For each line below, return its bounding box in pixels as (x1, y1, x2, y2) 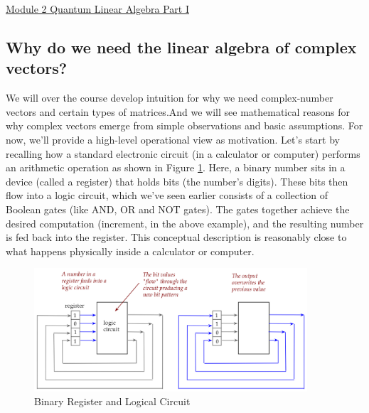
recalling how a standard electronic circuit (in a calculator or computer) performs (6, 146, 360, 161)
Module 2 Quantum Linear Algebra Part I (6, 1, 189, 16)
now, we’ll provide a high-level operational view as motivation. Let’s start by (6, 132, 340, 146)
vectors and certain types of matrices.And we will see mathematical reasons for (6, 104, 350, 119)
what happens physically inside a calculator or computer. (6, 243, 255, 258)
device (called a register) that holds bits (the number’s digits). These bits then (6, 173, 348, 188)
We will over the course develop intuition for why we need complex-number (6, 90, 333, 105)
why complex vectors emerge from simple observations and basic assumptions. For (6, 118, 363, 133)
